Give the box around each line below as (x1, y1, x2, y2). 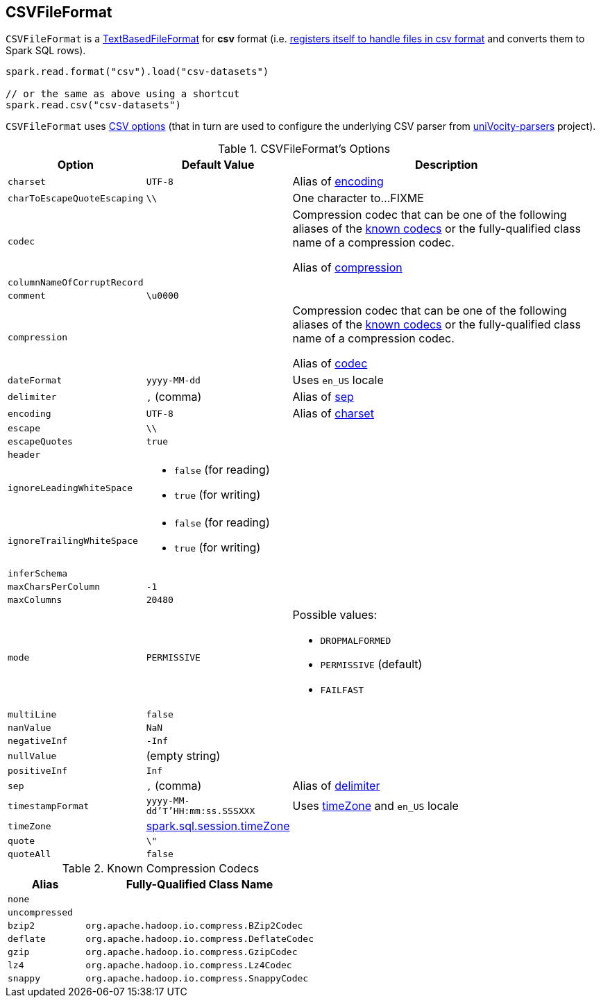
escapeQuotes (8, 436, 73, 447)
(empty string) (146, 749, 221, 763)
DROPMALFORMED (320, 636, 391, 647)
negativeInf (8, 736, 68, 747)
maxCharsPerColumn (8, 581, 101, 592)
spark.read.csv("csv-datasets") (6, 99, 181, 111)
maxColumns (8, 595, 62, 606)
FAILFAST (320, 685, 364, 696)
